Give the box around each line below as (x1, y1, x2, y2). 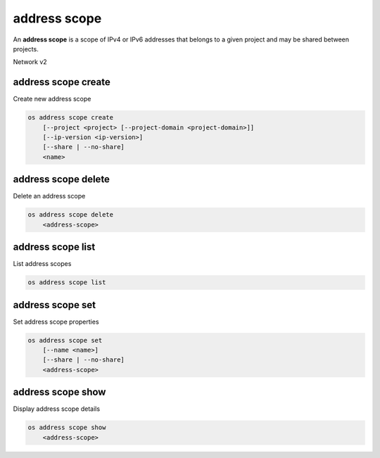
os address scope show (27, 424, 106, 432)
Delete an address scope (13, 192, 86, 201)
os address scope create (27, 113, 114, 122)
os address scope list (27, 279, 106, 286)
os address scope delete (27, 211, 114, 219)
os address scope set (27, 336, 103, 344)
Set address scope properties (13, 317, 99, 326)
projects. (13, 44, 39, 53)
